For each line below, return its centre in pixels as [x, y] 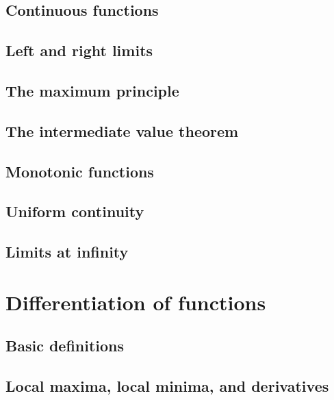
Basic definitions [65, 346]
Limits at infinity [67, 252]
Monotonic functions [80, 171]
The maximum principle [92, 90]
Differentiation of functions [136, 302]
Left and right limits [79, 50]
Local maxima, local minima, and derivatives [167, 386]
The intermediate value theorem [122, 130]
